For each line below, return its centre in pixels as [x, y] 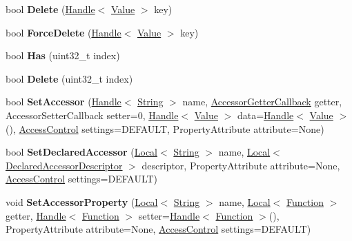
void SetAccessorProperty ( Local [82, 201]
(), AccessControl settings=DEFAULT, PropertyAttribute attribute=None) [165, 128]
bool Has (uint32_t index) [63, 55]
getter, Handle [36, 215]
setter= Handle [169, 215]
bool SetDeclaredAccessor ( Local [81, 152]
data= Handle [265, 115]
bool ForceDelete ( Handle [63, 32]
